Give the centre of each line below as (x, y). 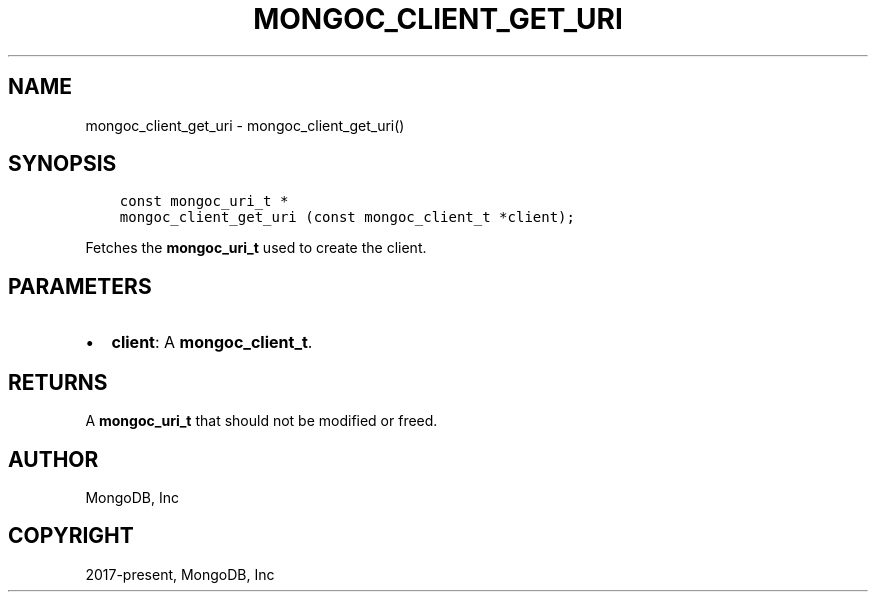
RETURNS (58, 382)
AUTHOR (53, 459)
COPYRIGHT (71, 536)
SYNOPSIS (62, 164)
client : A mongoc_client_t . (212, 342)
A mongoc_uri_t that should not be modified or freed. (261, 421)
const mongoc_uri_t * (204, 201)
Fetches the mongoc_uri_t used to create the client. (256, 248)
